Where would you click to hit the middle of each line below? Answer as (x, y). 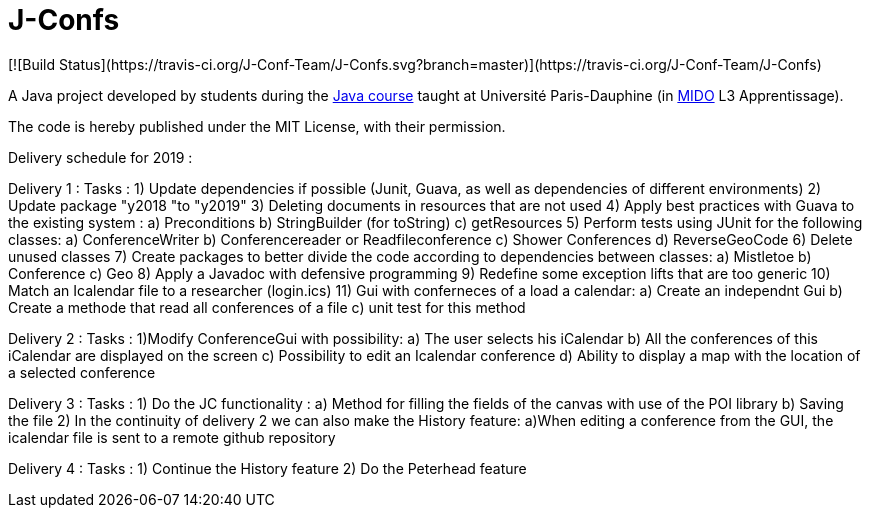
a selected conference (82, 372)
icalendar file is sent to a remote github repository (172, 437)
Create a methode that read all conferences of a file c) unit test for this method (267, 307)
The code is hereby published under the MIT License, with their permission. (257, 126)
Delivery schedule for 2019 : (100, 157)
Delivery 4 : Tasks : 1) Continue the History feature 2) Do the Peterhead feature (267, 468)
